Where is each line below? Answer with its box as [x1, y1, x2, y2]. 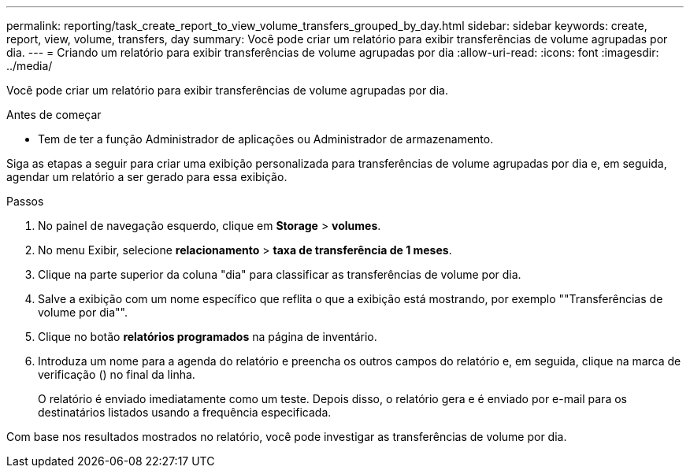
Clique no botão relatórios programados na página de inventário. [38, 330, 377, 343]
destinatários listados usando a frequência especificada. [38, 405, 332, 419]
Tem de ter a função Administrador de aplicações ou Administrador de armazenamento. [38, 132, 494, 146]
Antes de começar [6, 108, 102, 121]
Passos [6, 194, 44, 208]
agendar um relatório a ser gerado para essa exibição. [6, 170, 287, 183]
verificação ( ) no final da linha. [38, 368, 195, 381]
